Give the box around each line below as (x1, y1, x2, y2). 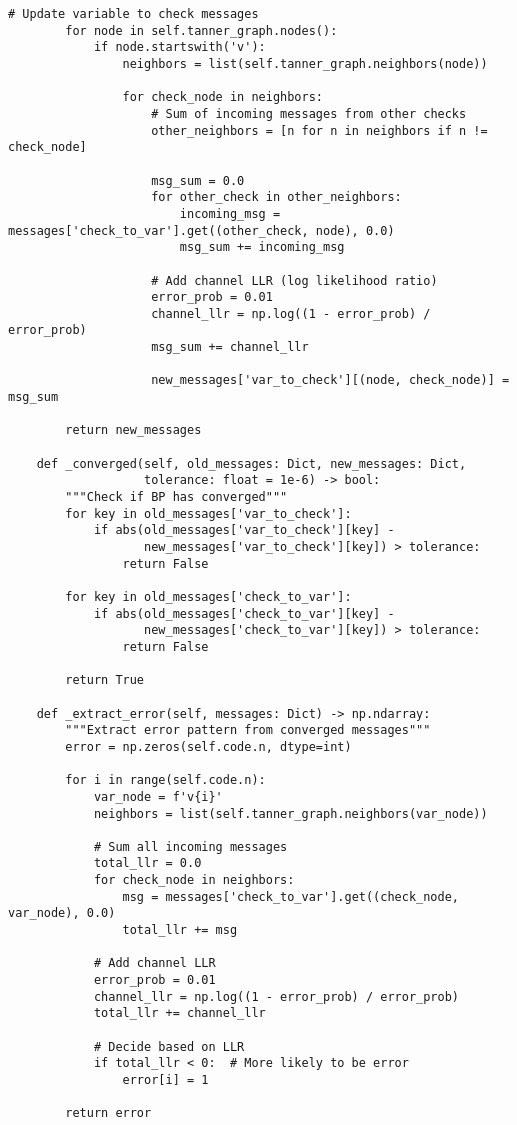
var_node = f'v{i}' (93, 789, 223, 804)
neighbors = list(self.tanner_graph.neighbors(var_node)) (93, 806, 488, 821)
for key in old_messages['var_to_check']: (65, 506, 352, 521)
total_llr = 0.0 (93, 856, 202, 871)
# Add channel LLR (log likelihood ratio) (151, 273, 438, 288)
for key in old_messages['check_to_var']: (65, 589, 352, 604)
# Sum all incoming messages (93, 839, 288, 854)
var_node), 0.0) (8, 906, 116, 921)
